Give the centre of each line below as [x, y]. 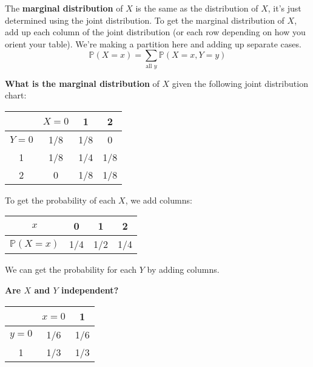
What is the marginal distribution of [82, 83]
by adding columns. [183, 269]
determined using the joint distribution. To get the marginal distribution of [145, 20]
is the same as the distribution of [197, 8]
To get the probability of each [60, 200]
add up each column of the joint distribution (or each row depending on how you [155, 32]
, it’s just [284, 8]
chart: [16, 95]
